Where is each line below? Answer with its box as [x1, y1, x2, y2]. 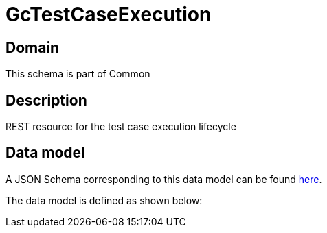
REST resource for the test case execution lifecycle [5, 121, 236, 133]
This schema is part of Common [5, 68, 150, 80]
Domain [5, 38, 60, 56]
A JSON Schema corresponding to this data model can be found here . [5, 173, 322, 185]
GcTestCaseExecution [5, 3, 212, 26]
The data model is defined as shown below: [5, 194, 203, 206]
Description [5, 91, 87, 109]
